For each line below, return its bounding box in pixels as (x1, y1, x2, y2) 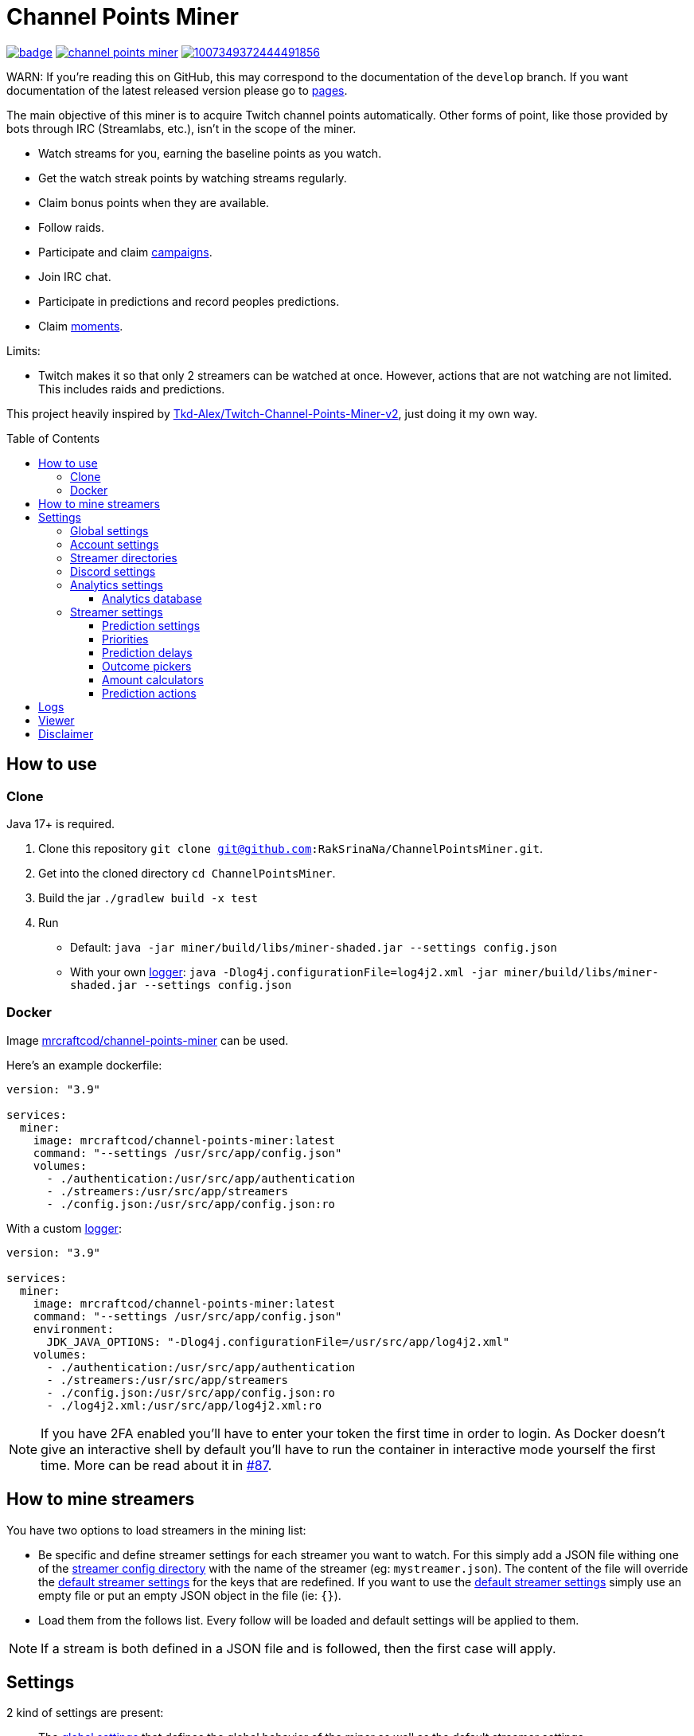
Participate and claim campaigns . (38, 244, 212, 259)
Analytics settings (70, 577, 163, 592)
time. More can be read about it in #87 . (41, 1456, 272, 1473)
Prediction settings (102, 618, 201, 632)
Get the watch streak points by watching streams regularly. (38, 170, 347, 185)
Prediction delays (102, 645, 193, 659)
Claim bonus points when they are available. (38, 195, 270, 209)
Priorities (102, 631, 149, 646)
